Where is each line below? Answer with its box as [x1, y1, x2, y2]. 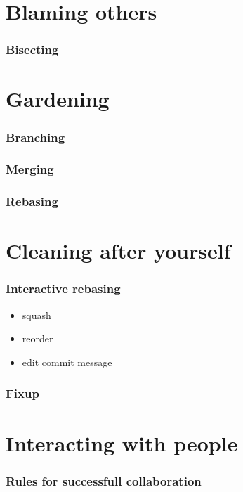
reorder [22, 331, 53, 346]
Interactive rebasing [6, 280, 121, 297]
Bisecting [6, 41, 59, 58]
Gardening [6, 84, 110, 113]
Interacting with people [6, 428, 238, 457]
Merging [6, 160, 54, 178]
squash [22, 307, 51, 322]
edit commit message [22, 354, 112, 369]
